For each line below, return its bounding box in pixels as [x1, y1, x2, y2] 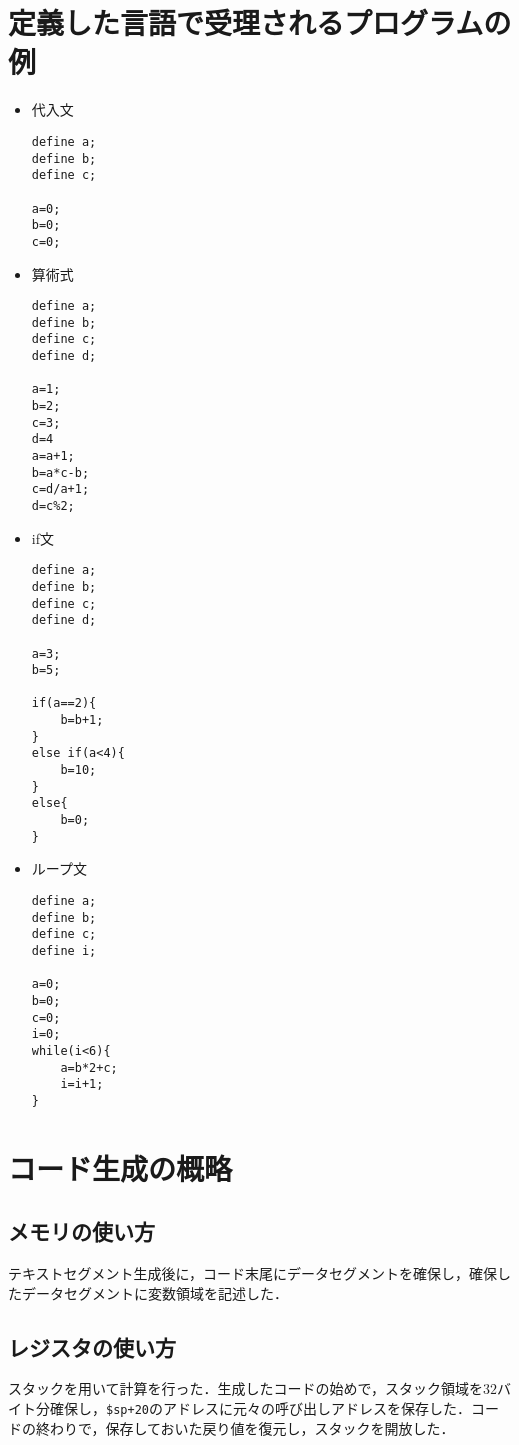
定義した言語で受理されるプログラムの [8, 2, 512, 43]
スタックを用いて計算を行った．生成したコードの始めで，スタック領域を [8, 1378, 484, 1399]
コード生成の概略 [8, 1147, 233, 1188]
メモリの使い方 [8, 1216, 155, 1247]
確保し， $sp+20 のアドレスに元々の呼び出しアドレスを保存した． [49, 1398, 471, 1419]
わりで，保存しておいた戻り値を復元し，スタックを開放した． [49, 1417, 455, 1438]
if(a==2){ [31, 696, 97, 711]
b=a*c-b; [31, 465, 90, 480]
